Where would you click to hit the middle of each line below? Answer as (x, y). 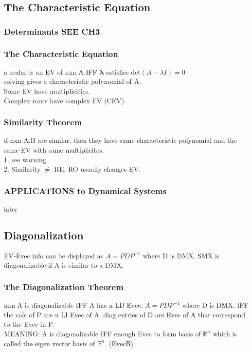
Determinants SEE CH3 (52, 31)
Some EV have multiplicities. (47, 91)
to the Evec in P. (29, 324)
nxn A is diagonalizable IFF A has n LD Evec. (73, 305)
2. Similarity (22, 169)
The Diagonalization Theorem (64, 286)
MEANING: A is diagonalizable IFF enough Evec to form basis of (102, 334)
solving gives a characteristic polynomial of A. (72, 81)
